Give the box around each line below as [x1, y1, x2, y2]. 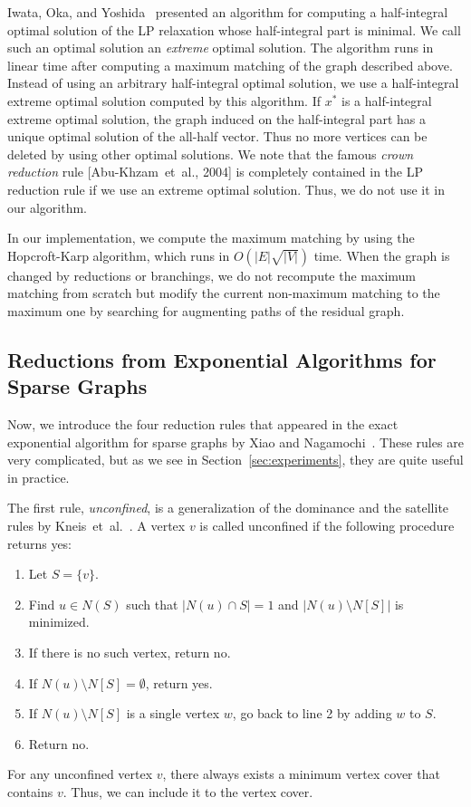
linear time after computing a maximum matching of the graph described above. [7, 55, 453, 74]
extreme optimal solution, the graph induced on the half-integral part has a [7, 109, 426, 128]
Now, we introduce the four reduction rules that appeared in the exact [7, 415, 399, 434]
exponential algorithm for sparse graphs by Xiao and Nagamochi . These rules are [7, 432, 464, 451]
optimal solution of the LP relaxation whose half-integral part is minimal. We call [7, 20, 461, 39]
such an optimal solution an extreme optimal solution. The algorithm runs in [7, 38, 434, 57]
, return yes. [145, 673, 213, 692]
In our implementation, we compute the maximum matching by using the [7, 228, 415, 247]
